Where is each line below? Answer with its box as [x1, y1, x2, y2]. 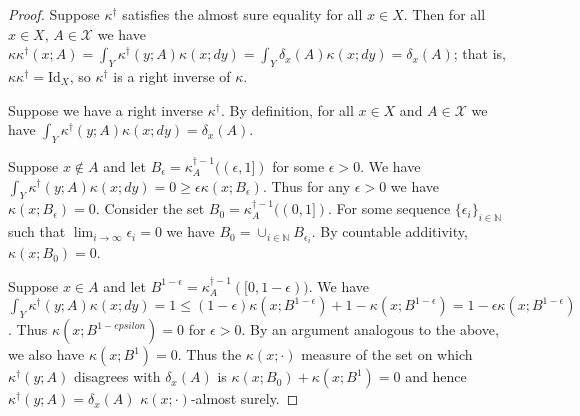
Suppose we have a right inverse [8, 99, 204, 120]
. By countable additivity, [311, 221, 468, 242]
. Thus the [177, 344, 242, 365]
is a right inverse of [113, 65, 231, 86]
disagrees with [73, 366, 161, 387]
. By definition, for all [220, 99, 354, 120]
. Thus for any [262, 175, 351, 196]
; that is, [453, 43, 506, 64]
